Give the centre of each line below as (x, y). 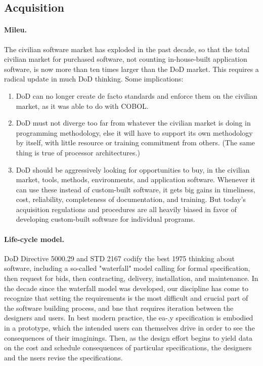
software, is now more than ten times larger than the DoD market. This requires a (131, 69)
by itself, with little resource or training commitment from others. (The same (136, 143)
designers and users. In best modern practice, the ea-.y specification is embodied (129, 318)
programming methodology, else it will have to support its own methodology (134, 132)
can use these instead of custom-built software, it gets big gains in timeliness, (136, 189)
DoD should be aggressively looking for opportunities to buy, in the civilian (133, 169)
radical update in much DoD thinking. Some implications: (94, 79)
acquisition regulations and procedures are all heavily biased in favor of (126, 209)
